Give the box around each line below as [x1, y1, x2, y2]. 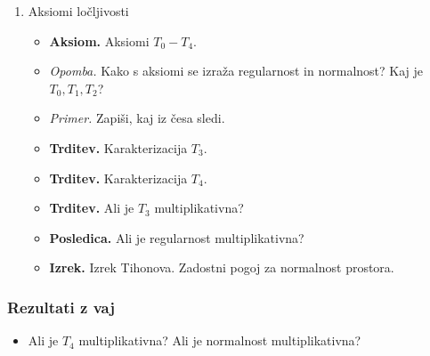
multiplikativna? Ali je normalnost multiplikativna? [78, 331, 361, 350]
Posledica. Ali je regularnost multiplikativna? [49, 228, 304, 247]
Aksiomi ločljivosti [28, 2, 129, 20]
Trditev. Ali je [49, 198, 134, 217]
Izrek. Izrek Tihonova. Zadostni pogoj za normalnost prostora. [49, 258, 394, 277]
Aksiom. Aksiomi [49, 31, 150, 50]
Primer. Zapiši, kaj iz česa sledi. [49, 109, 225, 127]
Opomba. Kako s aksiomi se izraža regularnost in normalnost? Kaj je [49, 61, 424, 80]
